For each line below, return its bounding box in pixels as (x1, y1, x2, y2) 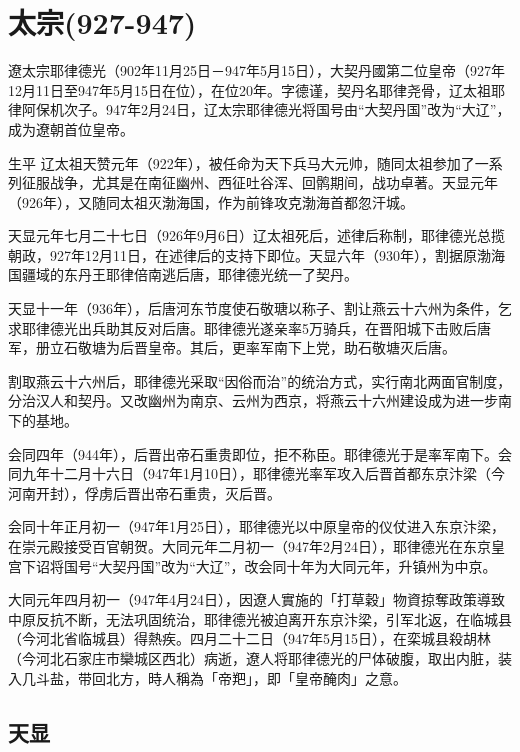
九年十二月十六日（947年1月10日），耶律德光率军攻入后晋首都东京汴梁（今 (21, 463, 505, 484)
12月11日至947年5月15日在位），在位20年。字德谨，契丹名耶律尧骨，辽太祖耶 (8, 79, 505, 100)
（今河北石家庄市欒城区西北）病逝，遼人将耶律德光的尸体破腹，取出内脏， (8, 647, 498, 668)
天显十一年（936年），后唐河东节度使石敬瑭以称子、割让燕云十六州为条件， (8, 298, 498, 319)
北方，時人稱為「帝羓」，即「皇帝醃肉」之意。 (105, 667, 407, 688)
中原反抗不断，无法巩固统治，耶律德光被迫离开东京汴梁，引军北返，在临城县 (8, 608, 512, 629)
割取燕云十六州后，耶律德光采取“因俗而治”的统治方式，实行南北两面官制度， (8, 370, 512, 391)
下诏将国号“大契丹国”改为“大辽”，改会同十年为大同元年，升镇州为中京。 (21, 555, 497, 576)
